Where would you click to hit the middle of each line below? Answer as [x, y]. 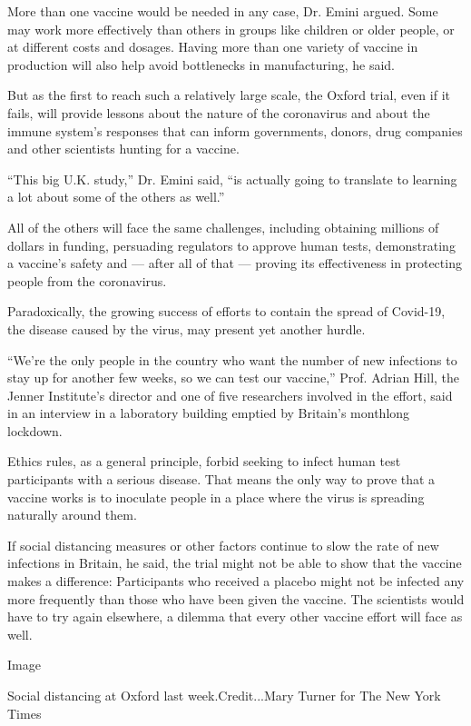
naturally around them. [72, 515]
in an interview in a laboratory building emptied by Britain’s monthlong [209, 413]
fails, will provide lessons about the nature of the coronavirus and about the [219, 112]
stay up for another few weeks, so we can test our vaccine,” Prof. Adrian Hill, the [234, 378]
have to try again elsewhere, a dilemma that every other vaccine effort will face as [235, 617]
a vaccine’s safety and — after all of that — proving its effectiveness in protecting [235, 263]
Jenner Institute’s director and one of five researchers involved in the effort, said [230, 395]
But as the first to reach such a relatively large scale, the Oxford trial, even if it [229, 95]
